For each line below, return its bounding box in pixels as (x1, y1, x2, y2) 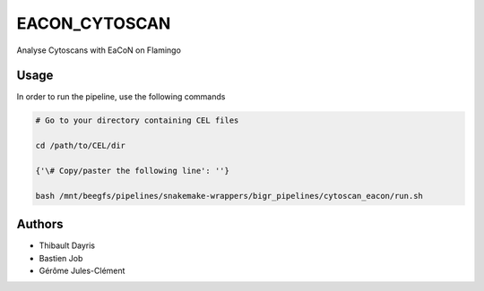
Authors (16, 217, 64, 232)
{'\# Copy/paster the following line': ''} (35, 166, 230, 175)
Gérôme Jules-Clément (39, 265, 125, 277)
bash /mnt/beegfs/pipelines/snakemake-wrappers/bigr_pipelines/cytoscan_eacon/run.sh (35, 191, 423, 201)
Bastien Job (39, 252, 83, 263)
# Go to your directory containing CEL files (35, 116, 239, 125)
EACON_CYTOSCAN (16, 13, 171, 33)
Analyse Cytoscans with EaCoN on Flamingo (16, 45, 181, 56)
